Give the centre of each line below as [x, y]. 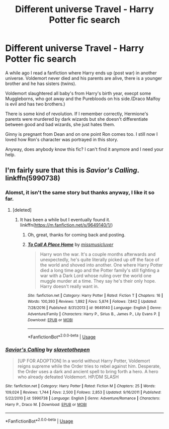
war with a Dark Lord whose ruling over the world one [96, 276]
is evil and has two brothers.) [35, 104]
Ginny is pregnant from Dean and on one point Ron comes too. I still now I [81, 134]
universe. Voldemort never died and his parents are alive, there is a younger [84, 78]
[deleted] [22, 210]
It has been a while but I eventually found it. [65, 219]
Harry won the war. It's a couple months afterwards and [98, 254]
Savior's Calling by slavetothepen [48, 350]
